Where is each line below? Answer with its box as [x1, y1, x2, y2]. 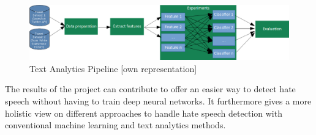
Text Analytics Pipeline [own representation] [29, 62, 197, 75]
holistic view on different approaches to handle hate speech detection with [5, 106, 282, 119]
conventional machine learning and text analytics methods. [5, 119, 226, 131]
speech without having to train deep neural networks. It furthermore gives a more [5, 95, 312, 108]
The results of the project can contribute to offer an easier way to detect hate [5, 82, 296, 95]
